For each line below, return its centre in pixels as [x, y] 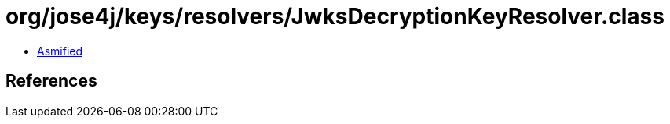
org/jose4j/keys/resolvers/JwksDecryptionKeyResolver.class [335, 16]
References [51, 81]
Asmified [60, 51]
